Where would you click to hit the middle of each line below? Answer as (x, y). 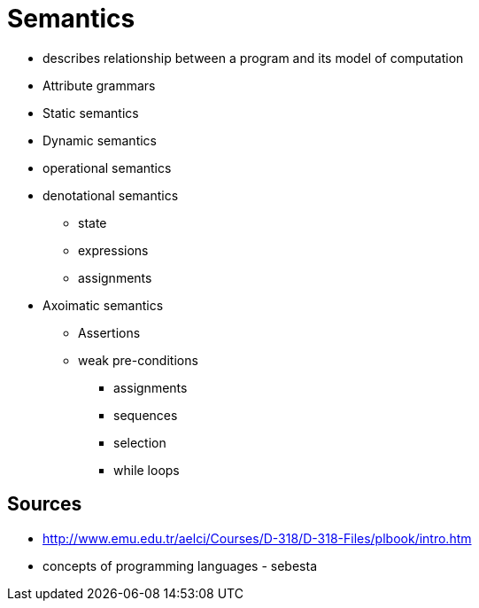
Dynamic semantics (100, 140)
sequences (146, 415)
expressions (113, 250)
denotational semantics (111, 195)
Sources (45, 504)
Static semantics (91, 113)
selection (140, 442)
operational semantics (107, 168)
